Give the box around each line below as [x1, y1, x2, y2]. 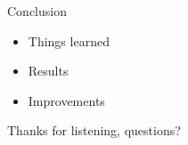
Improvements [28, 91, 105, 109]
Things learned [28, 31, 110, 50]
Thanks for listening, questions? [7, 121, 181, 140]
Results [28, 61, 69, 80]
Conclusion [7, 2, 67, 20]
